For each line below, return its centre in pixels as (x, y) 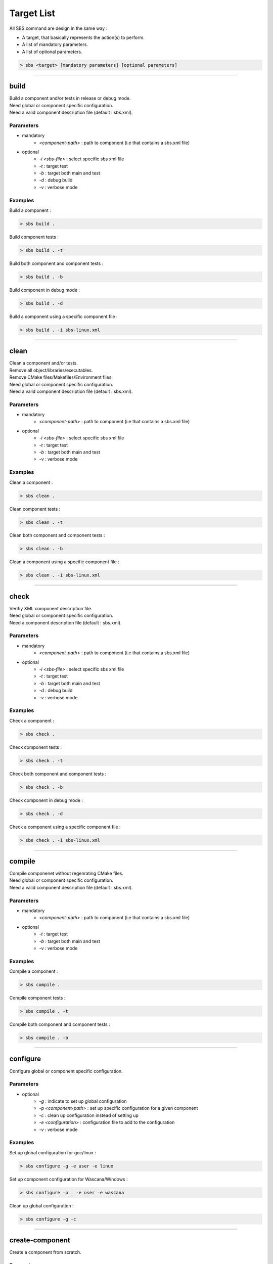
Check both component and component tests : (58, 774)
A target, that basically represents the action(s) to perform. (83, 37)
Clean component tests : (35, 509)
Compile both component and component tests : (60, 1024)
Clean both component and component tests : (57, 535)
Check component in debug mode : (46, 800)
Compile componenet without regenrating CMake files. (66, 873)
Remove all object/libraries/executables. (51, 370)
